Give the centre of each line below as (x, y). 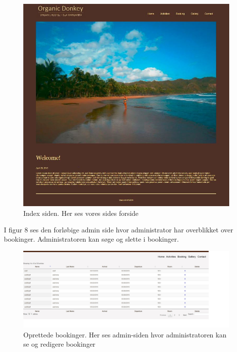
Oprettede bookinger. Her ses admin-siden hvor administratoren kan (125, 334)
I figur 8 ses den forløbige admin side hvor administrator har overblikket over (118, 229)
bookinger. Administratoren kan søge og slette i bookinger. (92, 239)
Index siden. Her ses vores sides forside (81, 213)
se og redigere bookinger (59, 344)
